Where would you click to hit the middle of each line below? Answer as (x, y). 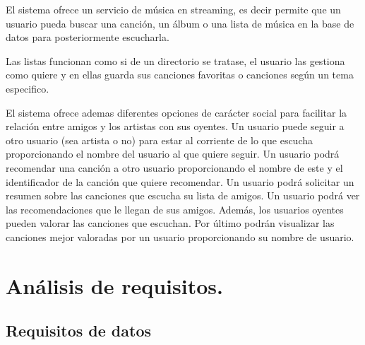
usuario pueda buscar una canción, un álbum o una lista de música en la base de (180, 23)
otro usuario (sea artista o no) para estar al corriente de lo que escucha (160, 140)
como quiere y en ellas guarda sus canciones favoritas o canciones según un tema (180, 75)
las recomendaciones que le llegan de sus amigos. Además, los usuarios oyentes (175, 209)
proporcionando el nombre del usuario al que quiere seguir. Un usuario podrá (173, 154)
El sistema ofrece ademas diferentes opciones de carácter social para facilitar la (176, 112)
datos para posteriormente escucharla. (88, 37)
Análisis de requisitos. (114, 285)
